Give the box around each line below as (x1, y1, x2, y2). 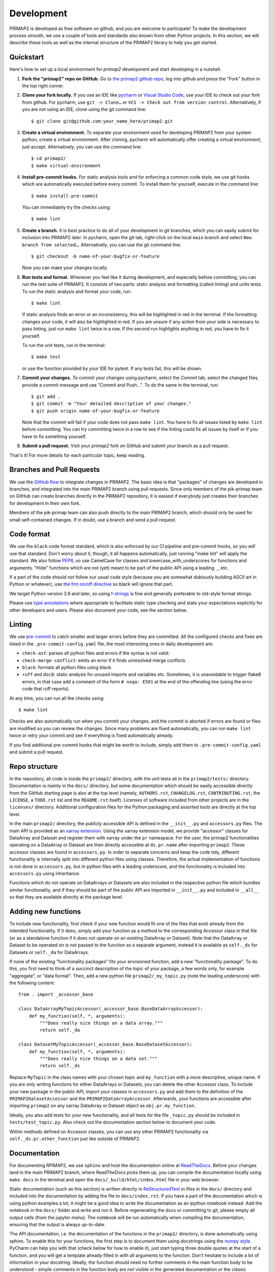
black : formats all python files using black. (22, 664, 113, 670)
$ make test (31, 354, 61, 360)
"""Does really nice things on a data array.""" (40, 1020, 163, 1026)
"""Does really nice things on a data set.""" (40, 1056, 158, 1061)
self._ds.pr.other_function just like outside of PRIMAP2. (9, 1135, 141, 1142)
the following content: (9, 980, 55, 986)
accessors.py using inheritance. (9, 870, 81, 876)
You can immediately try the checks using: (22, 204, 111, 211)
